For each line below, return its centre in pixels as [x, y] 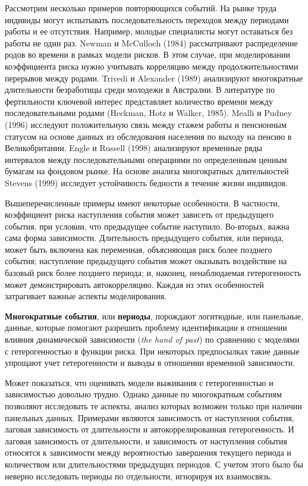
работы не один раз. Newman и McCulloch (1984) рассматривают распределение [151, 43]
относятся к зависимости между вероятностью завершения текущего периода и [148, 452]
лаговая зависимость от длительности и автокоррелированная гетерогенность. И [150, 429]
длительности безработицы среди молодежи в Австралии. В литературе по [140, 90]
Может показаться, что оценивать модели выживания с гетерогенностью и [139, 382]
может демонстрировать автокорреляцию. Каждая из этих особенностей [134, 284]
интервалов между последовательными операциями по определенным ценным [146, 159]
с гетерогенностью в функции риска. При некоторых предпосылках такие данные [152, 351]
